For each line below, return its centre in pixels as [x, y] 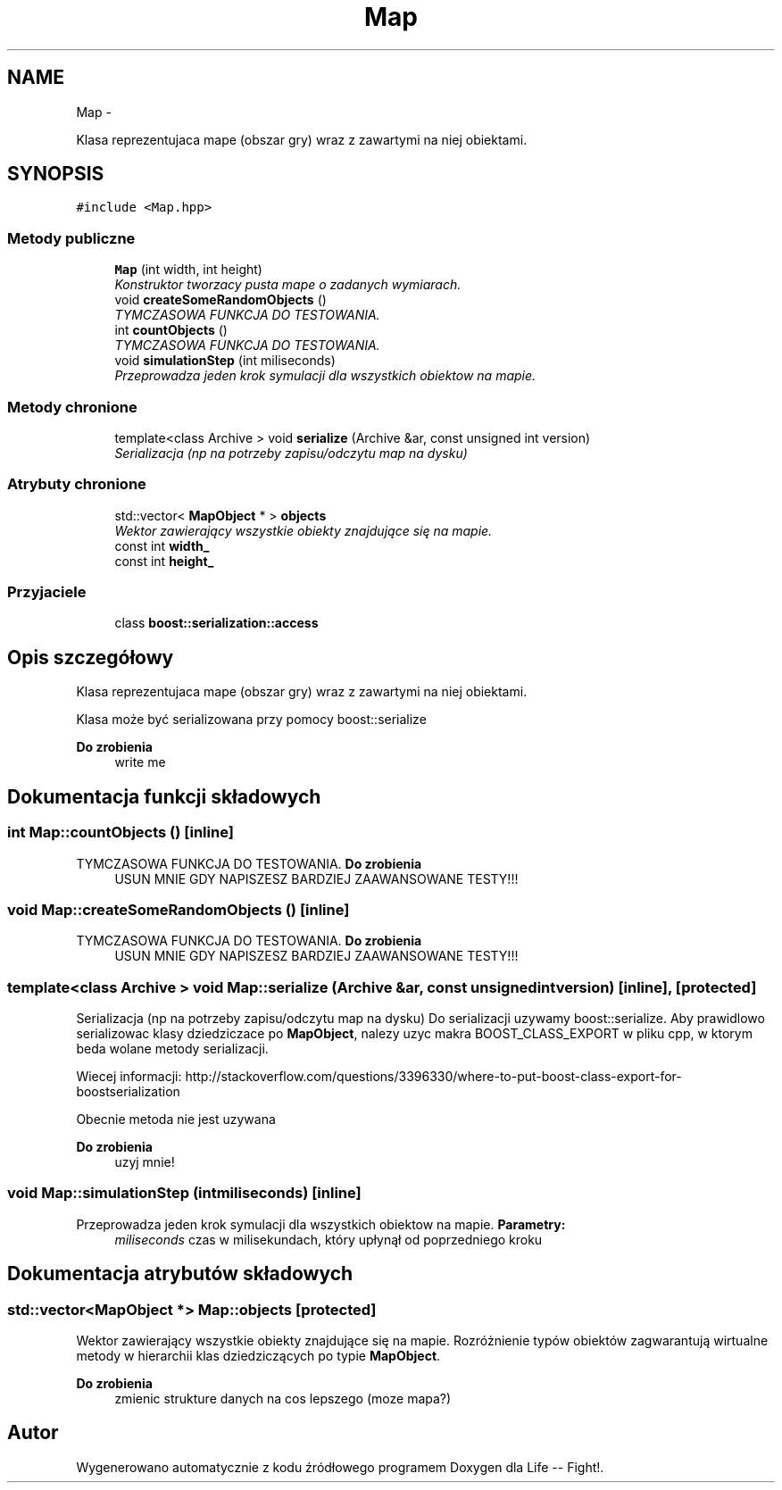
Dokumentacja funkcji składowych [164, 796]
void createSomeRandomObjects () [220, 300]
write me [140, 762]
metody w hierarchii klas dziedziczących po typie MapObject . [258, 1355]
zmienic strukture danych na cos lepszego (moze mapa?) [283, 1398]
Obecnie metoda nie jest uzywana [176, 1119]
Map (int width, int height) [188, 270]
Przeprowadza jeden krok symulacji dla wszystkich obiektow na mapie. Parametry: [321, 1224]
